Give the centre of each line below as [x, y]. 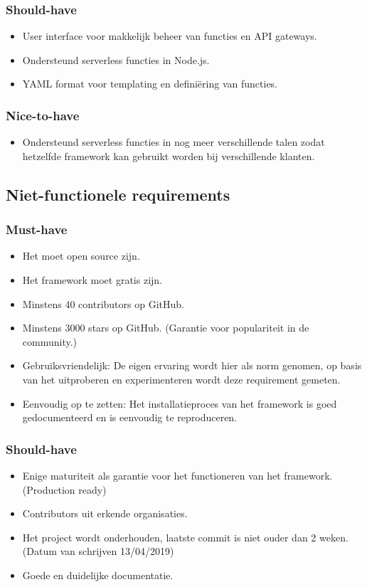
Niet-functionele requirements [118, 194]
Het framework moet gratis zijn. [92, 280]
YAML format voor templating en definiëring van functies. [150, 84]
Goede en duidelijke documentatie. [98, 575]
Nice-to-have [43, 115]
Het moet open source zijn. [81, 256]
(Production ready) [64, 489]
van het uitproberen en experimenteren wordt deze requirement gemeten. [181, 379]
